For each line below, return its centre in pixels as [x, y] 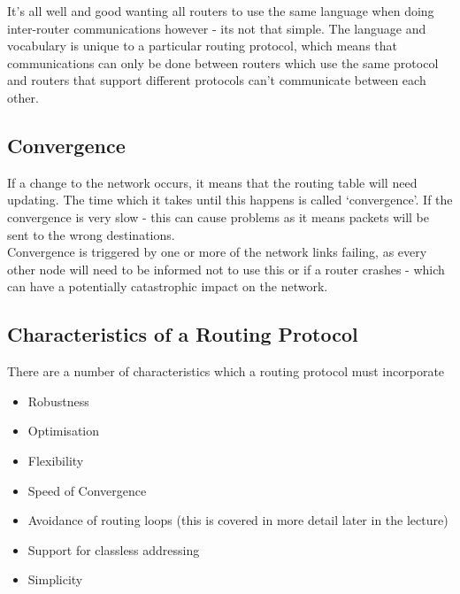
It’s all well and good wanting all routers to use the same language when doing [221, 11]
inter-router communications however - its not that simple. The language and [217, 28]
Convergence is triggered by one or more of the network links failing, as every [217, 252]
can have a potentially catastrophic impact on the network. [168, 286]
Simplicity [55, 579]
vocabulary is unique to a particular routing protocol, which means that [203, 46]
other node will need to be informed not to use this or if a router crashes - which [226, 269]
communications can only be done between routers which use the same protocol [223, 62]
